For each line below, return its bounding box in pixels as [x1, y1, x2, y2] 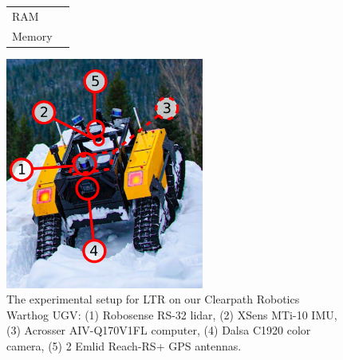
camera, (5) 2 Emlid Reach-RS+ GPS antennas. [6, 338, 242, 354]
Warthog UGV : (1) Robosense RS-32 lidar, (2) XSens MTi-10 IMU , [6, 306, 337, 323]
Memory [12, 27, 53, 44]
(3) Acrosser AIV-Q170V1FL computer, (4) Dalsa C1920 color [6, 322, 311, 338]
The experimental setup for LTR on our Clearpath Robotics [6, 291, 300, 307]
